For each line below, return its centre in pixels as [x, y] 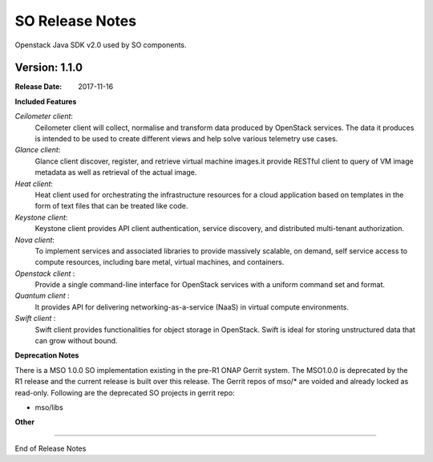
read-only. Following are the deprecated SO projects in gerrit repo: [125, 392]
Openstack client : [45, 274]
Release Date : [38, 87]
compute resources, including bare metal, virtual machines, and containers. [160, 262]
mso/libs [49, 407]
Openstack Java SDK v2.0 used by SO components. [101, 45]
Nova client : [35, 240]
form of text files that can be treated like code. [111, 206]
